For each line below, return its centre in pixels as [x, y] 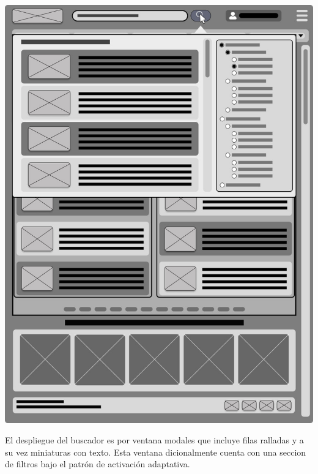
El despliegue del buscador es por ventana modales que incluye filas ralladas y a [154, 440]
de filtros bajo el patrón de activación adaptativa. [98, 464]
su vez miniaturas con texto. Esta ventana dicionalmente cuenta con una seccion [156, 452]
